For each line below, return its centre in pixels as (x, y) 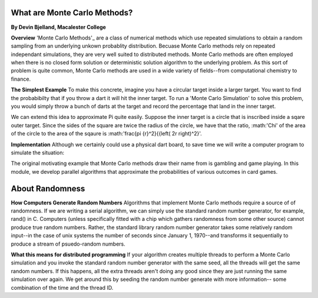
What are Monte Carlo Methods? (72, 13)
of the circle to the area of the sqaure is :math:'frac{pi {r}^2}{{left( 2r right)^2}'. (107, 134)
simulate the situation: (38, 153)
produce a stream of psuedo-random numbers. (68, 244)
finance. (21, 79)
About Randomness (48, 188)
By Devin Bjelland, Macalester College (58, 27)
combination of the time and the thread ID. (62, 287)
